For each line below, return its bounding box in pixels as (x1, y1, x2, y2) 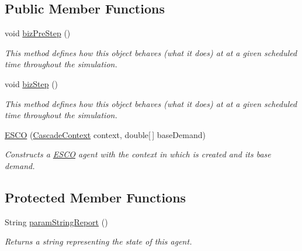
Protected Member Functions (5, 188, 186, 206)
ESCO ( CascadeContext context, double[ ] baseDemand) (5, 128, 206, 140)
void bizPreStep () (5, 27, 71, 39)
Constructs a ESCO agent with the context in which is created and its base (5, 148, 271, 160)
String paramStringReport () (5, 215, 108, 228)
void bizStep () (5, 77, 58, 90)
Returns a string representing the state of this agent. (5, 235, 192, 247)
